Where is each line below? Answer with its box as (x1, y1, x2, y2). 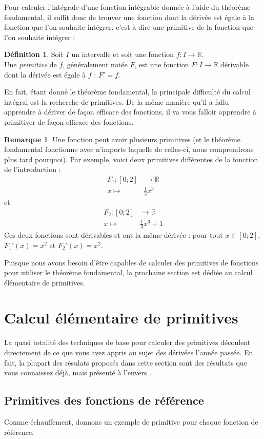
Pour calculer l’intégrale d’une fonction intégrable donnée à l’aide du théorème (4, 2, 251, 12)
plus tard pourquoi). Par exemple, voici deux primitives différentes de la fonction (4, 154, 258, 164)
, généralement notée (63, 59, 128, 69)
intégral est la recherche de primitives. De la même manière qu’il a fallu (4, 96, 229, 107)
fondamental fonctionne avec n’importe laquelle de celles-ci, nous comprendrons (4, 144, 254, 155)
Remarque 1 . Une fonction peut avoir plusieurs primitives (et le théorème (4, 133, 240, 144)
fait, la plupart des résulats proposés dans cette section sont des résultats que (4, 357, 247, 368)
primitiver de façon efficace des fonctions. (4, 116, 134, 127)
